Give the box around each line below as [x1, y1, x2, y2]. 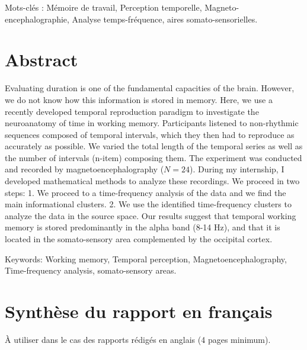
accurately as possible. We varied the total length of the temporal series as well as [5, 140, 303, 152]
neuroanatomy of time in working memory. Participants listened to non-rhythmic [5, 117, 299, 129]
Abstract [5, 47, 78, 72]
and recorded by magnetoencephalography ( [5, 163, 164, 175]
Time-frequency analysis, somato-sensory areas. [5, 264, 177, 277]
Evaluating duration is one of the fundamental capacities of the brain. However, [5, 82, 295, 94]
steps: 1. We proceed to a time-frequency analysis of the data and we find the [5, 186, 286, 198]
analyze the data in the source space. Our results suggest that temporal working [5, 209, 296, 221]
